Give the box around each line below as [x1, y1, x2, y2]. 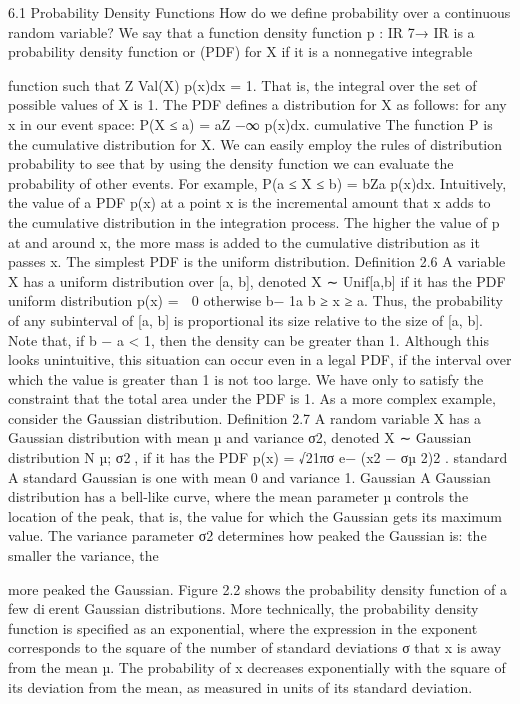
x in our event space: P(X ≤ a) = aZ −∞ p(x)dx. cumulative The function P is [8, 113, 493, 134]
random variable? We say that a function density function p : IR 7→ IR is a [8, 21, 475, 42]
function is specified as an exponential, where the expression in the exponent [8, 617, 478, 638]
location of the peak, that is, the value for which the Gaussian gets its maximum [8, 505, 503, 526]
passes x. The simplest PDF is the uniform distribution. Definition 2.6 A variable [8, 251, 506, 272]
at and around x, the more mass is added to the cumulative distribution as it [8, 231, 480, 252]
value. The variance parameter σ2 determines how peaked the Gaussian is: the [8, 525, 487, 546]
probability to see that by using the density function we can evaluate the [8, 153, 454, 174]
